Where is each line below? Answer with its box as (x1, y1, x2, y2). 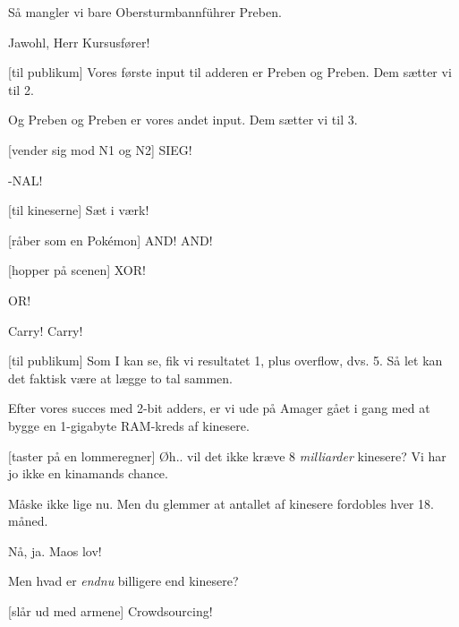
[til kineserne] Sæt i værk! (8, 201, 149, 219)
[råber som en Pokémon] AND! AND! (8, 230, 213, 249)
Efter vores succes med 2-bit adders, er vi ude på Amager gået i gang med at (8, 399, 430, 417)
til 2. (8, 80, 34, 99)
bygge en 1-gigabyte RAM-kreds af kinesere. (8, 416, 250, 434)
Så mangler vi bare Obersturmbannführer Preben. (8, 3, 282, 21)
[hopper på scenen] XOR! (8, 261, 146, 279)
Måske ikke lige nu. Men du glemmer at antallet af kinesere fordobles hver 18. (8, 494, 434, 512)
